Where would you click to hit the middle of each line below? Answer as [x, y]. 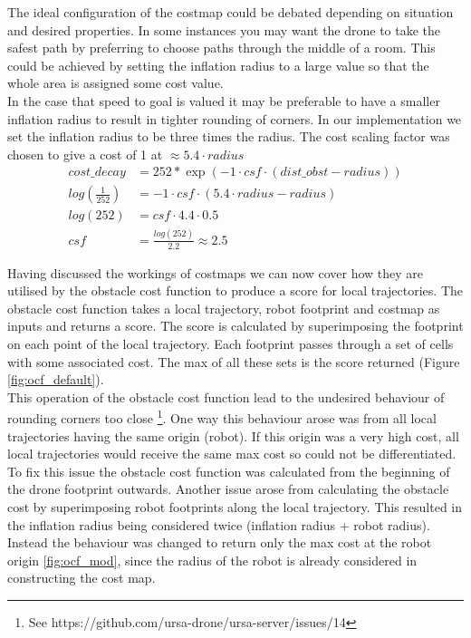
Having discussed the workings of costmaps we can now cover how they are [216, 272]
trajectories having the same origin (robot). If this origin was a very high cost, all [233, 435]
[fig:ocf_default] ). [56, 379]
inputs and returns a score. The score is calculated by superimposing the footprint [235, 326]
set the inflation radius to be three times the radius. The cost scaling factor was [229, 136]
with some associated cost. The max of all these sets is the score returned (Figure [234, 361]
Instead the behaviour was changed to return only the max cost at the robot [220, 542]
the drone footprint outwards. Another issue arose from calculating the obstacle [228, 489]
